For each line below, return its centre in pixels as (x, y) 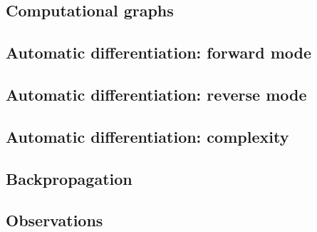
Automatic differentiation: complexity (147, 136)
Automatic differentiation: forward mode (159, 52)
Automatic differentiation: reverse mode (156, 94)
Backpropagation (69, 178)
